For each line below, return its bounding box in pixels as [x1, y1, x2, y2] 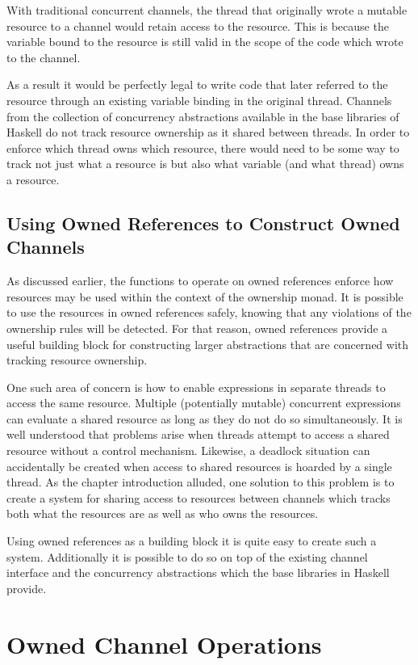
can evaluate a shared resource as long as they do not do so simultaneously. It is [6, 410, 403, 427]
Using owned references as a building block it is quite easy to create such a [6, 532, 377, 549]
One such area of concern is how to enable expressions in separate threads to [6, 378, 386, 395]
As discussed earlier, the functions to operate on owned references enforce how [6, 272, 394, 289]
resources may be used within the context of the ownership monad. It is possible [6, 288, 403, 305]
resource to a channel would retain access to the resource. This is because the [6, 17, 389, 34]
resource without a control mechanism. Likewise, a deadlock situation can [6, 442, 370, 459]
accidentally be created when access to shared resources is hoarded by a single [6, 457, 392, 474]
